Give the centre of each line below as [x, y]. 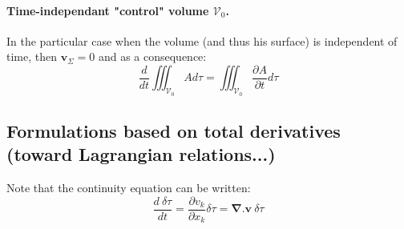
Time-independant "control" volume [108, 10]
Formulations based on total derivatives [174, 131]
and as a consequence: [152, 56]
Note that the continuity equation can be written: [129, 188]
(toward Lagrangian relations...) [141, 154]
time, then [32, 56]
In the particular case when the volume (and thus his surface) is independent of [202, 40]
